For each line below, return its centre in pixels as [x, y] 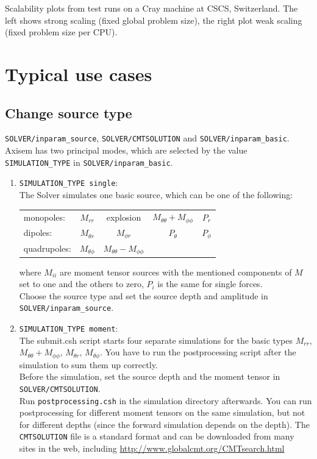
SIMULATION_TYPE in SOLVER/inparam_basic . [89, 162]
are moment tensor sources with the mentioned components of [176, 272]
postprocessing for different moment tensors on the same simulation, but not [162, 412]
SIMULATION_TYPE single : [69, 183]
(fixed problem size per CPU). [61, 32]
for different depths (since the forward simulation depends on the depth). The [164, 424]
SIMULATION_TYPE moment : [69, 328]
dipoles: [38, 233]
